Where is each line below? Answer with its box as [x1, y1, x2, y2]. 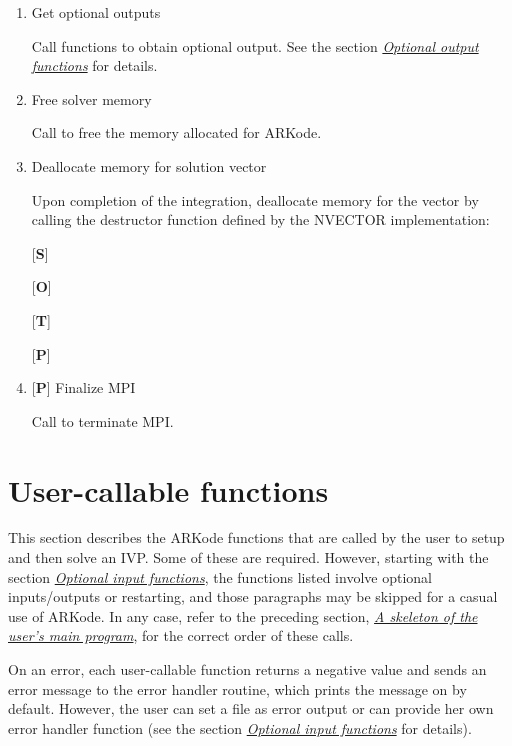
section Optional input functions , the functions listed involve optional [8, 566, 432, 587]
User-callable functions [8, 469, 329, 510]
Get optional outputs [31, 2, 161, 22]
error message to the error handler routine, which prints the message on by [8, 678, 467, 699]
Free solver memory [31, 88, 152, 109]
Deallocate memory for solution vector [31, 155, 267, 176]
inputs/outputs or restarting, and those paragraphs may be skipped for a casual [8, 586, 498, 607]
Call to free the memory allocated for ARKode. [31, 122, 322, 143]
